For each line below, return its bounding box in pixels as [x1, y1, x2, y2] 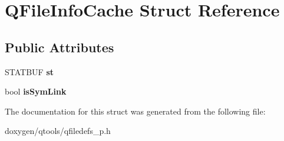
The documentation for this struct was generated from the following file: [5, 105, 266, 117]
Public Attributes [5, 38, 114, 56]
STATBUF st [5, 65, 54, 78]
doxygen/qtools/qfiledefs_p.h [5, 125, 111, 137]
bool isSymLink [5, 85, 67, 98]
